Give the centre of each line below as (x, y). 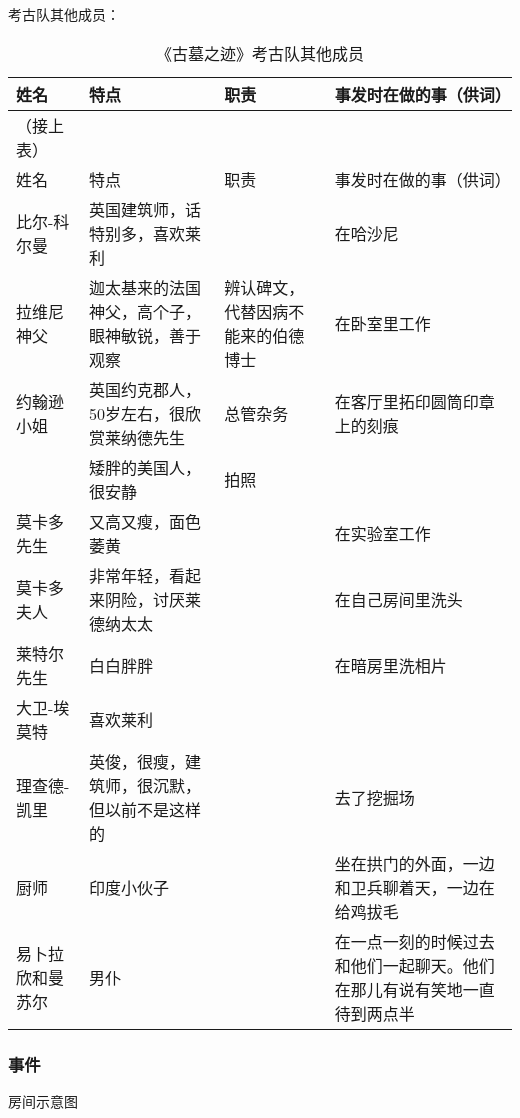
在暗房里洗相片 (390, 665)
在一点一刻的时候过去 (414, 941)
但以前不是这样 (144, 809)
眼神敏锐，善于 (144, 335)
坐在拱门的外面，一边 (414, 863)
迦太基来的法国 (144, 287)
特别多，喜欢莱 (144, 233)
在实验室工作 (382, 533)
